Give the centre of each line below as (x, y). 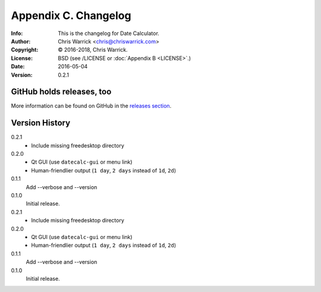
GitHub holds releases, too (61, 92)
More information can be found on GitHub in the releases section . (91, 106)
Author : (21, 41)
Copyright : (25, 50)
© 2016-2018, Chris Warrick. (93, 50)
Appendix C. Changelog (71, 15)
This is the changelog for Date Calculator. (109, 33)
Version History (41, 123)
